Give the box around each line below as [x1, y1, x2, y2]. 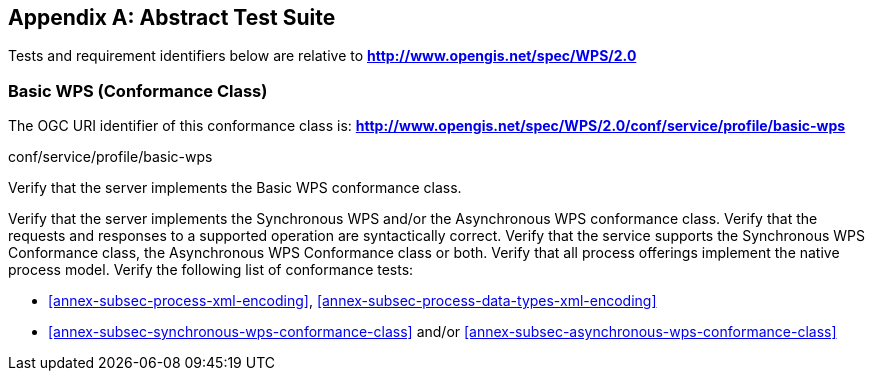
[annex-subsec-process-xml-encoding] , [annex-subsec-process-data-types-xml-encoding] [48, 292, 657, 310]
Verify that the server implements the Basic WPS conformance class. [8, 179, 462, 197]
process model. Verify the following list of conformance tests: [8, 261, 414, 279]
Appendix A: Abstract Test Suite [8, 5, 336, 30]
